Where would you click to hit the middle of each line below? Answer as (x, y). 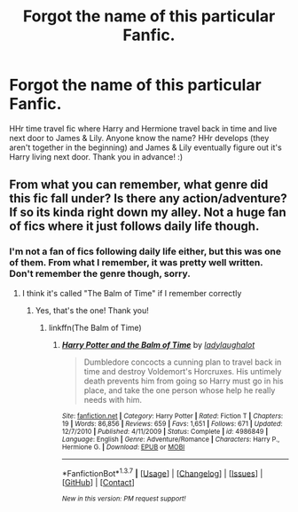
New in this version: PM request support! (124, 499)
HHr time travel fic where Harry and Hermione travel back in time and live (143, 128)
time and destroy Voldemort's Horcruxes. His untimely (183, 371)
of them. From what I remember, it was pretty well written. (136, 263)
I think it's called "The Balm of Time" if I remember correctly (132, 293)
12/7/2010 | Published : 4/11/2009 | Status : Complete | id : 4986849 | (165, 431)
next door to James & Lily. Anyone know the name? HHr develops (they (139, 138)
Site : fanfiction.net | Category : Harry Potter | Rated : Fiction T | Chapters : (173, 416)
